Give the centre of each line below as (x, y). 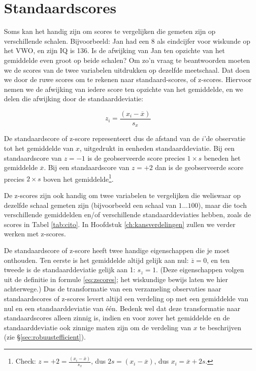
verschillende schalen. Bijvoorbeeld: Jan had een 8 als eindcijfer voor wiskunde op (127, 41)
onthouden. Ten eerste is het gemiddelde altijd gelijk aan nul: (96, 260)
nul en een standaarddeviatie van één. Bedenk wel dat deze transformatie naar (122, 308)
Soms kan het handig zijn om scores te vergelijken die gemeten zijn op (110, 31)
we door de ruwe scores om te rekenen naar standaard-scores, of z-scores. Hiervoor (128, 79)
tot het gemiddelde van (39, 148)
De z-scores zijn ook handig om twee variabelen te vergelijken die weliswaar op (122, 195)
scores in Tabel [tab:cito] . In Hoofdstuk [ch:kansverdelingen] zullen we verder (120, 224)
